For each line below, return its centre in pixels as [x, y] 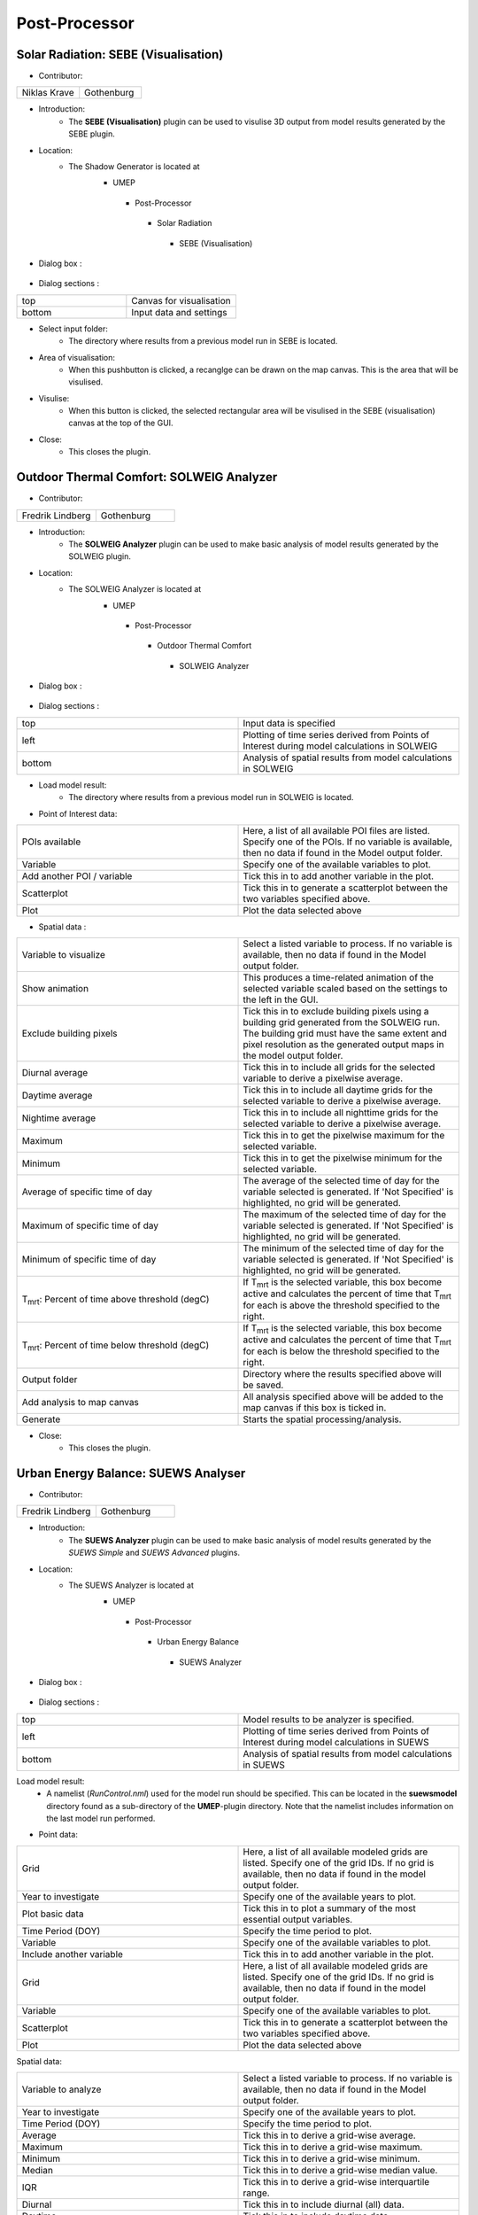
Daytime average [57, 1096]
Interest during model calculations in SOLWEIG [340, 746]
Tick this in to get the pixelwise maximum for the [344, 1136]
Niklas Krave [48, 93]
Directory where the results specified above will [342, 1373]
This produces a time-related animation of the [338, 977]
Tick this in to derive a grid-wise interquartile [336, 2182]
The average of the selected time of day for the [341, 1181]
